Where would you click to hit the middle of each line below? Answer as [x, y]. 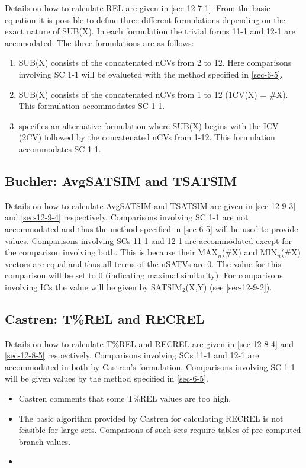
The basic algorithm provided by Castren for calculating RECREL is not [151, 418]
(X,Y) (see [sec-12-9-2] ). [229, 286]
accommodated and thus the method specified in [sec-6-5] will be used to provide [152, 228]
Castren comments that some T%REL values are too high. [125, 398]
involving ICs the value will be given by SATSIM [94, 286]
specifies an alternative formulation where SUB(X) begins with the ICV [149, 125]
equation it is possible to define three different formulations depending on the [145, 19]
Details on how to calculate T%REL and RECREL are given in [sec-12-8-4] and [149, 343]
